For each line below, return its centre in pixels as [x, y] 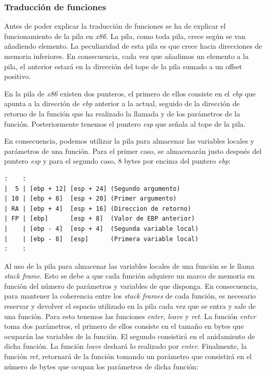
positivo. [17, 76]
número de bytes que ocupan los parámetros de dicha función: [101, 366]
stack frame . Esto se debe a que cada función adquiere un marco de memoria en [129, 276]
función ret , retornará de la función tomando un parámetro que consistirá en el [128, 356]
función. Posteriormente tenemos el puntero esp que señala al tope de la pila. [125, 123]
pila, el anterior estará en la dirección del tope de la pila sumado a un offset [123, 66]
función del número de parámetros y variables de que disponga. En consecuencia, [131, 285]
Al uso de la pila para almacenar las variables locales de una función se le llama [129, 265]
